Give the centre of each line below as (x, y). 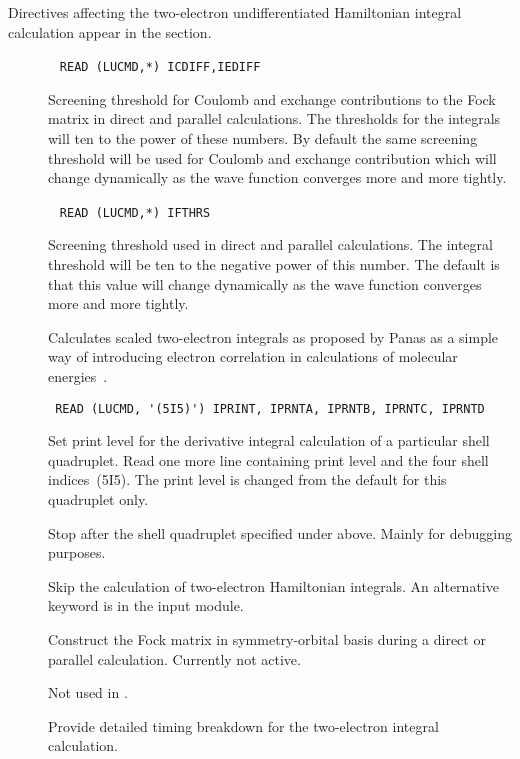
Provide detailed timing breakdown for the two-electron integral (243, 725)
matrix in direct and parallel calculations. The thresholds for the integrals (274, 118)
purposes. (77, 552)
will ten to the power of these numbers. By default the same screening (263, 138)
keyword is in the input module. (146, 605)
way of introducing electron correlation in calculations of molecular (253, 356)
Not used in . (88, 692)
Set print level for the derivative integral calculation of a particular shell (269, 440)
